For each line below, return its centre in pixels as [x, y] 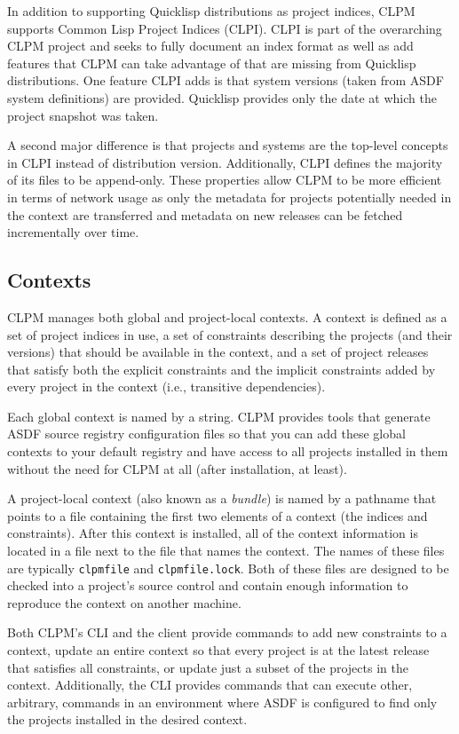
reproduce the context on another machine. [124, 602]
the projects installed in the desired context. [127, 719]
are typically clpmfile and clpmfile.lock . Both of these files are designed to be [228, 568]
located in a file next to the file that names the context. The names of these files [226, 551]
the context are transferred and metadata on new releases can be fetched [205, 214]
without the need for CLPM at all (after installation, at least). [177, 468]
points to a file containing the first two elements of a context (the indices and [218, 515]
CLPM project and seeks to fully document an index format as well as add [210, 46]
